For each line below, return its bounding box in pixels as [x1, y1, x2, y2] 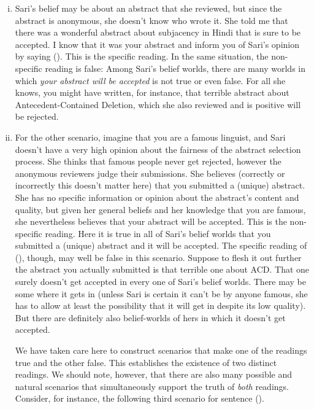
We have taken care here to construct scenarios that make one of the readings [15, 344, 307, 357]
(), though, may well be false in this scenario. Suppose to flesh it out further [15, 251, 302, 263]
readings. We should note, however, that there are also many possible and [15, 368, 293, 381]
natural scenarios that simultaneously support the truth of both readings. [15, 380, 289, 392]
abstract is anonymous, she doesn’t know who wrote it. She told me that [15, 14, 288, 26]
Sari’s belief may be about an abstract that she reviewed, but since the [15, 2, 282, 14]
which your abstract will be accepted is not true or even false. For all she [15, 74, 286, 87]
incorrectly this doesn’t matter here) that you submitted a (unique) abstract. [15, 179, 305, 192]
